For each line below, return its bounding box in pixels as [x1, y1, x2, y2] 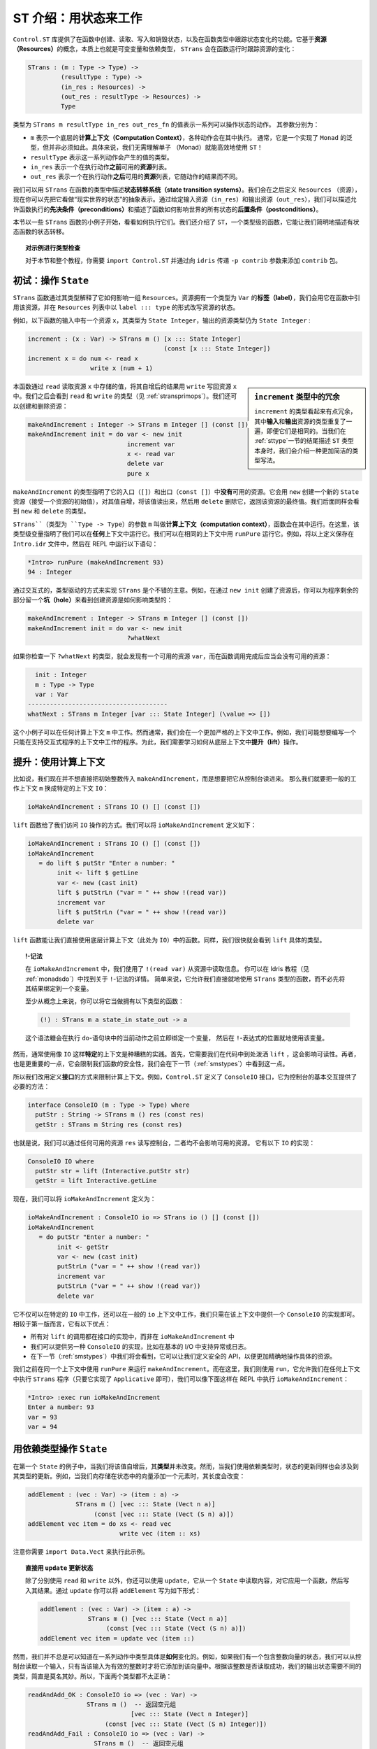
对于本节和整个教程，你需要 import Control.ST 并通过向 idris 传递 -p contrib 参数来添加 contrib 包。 [25, 256, 342, 265]
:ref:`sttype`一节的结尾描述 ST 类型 [254, 437, 354, 445]
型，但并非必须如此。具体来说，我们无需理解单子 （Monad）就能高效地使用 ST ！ [30, 143, 263, 152]
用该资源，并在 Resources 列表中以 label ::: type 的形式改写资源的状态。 [13, 303, 239, 311]
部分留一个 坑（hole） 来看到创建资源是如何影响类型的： [13, 595, 173, 604]
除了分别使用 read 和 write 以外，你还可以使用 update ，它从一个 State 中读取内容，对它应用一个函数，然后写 [25, 1576, 350, 1585]
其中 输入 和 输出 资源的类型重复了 [254, 417, 346, 425]
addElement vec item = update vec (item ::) [39, 1634, 195, 1642]
